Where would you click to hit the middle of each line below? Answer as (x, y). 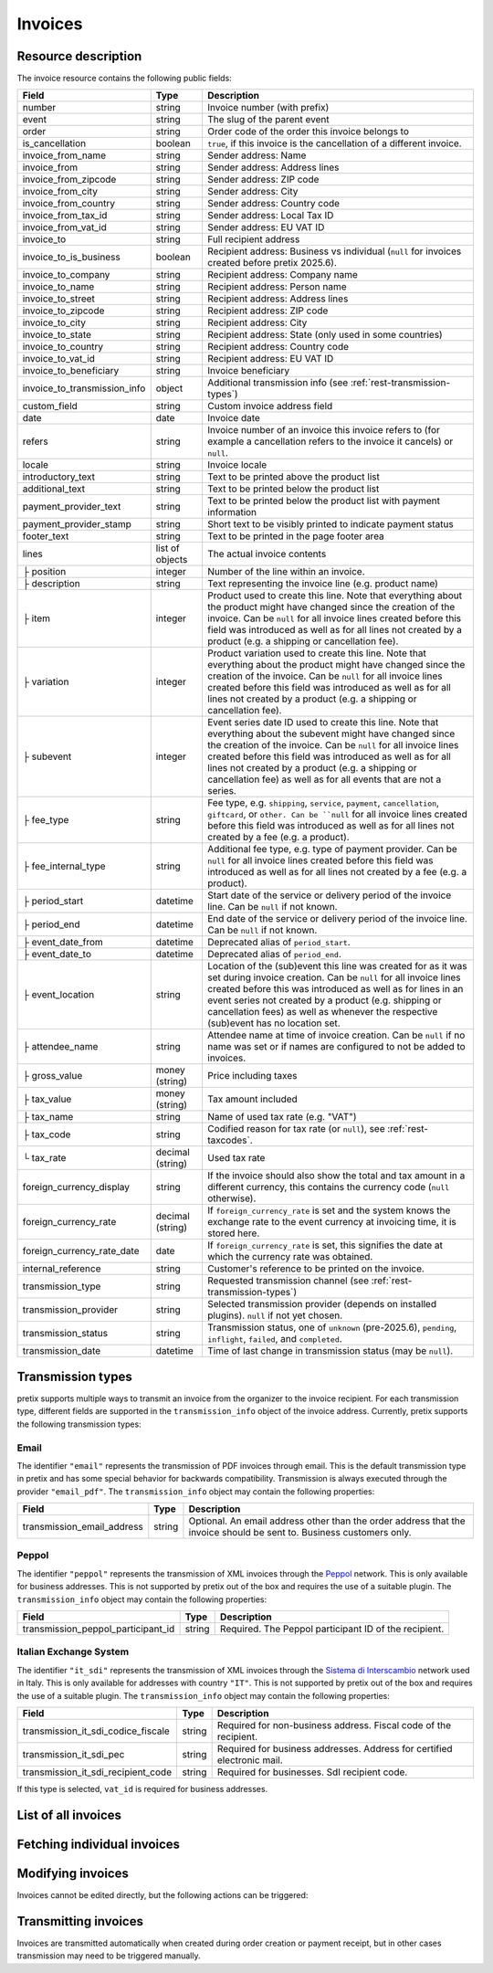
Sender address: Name (257, 155)
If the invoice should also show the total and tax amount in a (336, 1176)
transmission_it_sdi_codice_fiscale (96, 1731)
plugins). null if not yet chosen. (275, 1315)
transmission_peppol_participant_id (99, 1629)
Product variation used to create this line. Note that (316, 653)
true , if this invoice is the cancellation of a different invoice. (334, 143)
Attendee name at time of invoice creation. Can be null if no (336, 1035)
